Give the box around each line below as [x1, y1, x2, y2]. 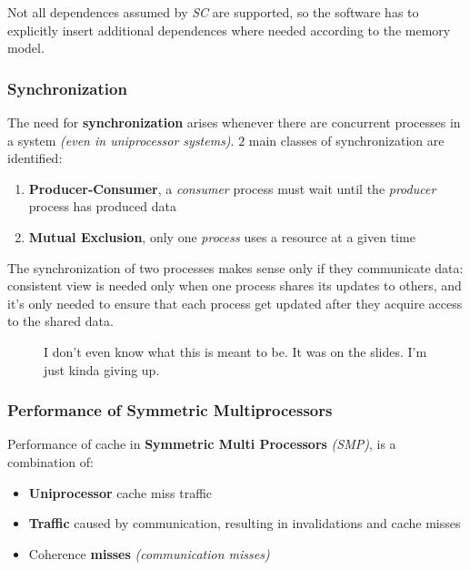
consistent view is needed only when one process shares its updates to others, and [7, 276, 462, 295]
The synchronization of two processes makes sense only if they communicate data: [7, 258, 464, 277]
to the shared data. [7, 311, 114, 331]
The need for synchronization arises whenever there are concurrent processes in [7, 113, 461, 131]
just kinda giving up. [44, 360, 160, 379]
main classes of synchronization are [248, 130, 445, 149]
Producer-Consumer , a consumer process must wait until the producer [28, 178, 436, 198]
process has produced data [28, 197, 176, 216]
